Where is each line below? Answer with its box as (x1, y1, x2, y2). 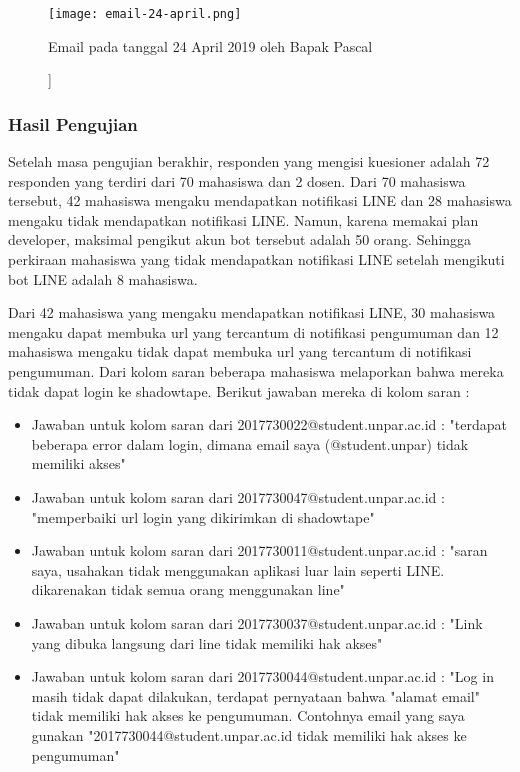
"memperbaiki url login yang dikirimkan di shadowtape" (31, 506, 375, 527)
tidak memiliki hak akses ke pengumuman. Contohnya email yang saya (31, 705, 465, 726)
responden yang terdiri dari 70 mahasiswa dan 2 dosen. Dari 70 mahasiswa (8, 170, 466, 191)
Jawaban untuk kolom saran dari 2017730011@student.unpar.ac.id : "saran (31, 540, 488, 561)
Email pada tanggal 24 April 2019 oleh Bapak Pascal (48, 35, 373, 56)
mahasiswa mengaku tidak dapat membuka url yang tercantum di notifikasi (8, 341, 472, 362)
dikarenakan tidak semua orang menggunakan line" (31, 579, 345, 600)
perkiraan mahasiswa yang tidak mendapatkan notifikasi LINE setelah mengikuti (8, 249, 505, 270)
